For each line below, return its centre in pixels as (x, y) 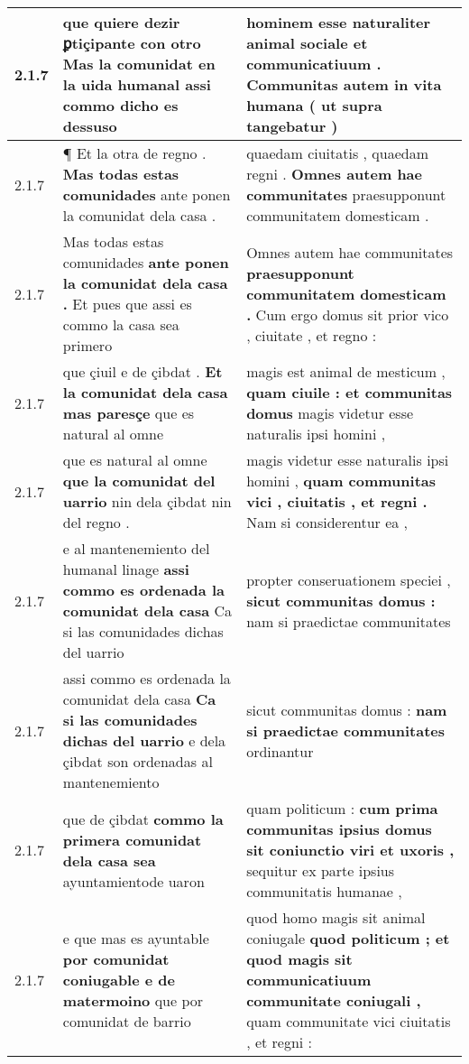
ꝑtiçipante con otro (132, 43)
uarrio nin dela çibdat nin (147, 501)
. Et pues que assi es (127, 304)
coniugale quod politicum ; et (348, 938)
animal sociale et (307, 43)
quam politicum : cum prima (342, 808)
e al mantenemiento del (136, 548)
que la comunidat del (139, 481)
